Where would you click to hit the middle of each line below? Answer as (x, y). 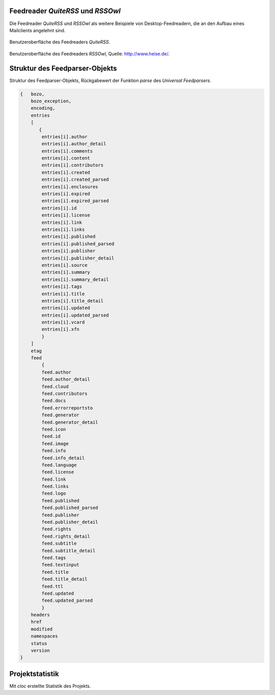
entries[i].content (66, 158)
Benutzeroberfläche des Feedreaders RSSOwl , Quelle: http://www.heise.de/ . (90, 54)
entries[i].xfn (61, 329)
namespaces (44, 636)
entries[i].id (59, 208)
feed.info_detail (63, 458)
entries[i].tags (62, 287)
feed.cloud (55, 387)
